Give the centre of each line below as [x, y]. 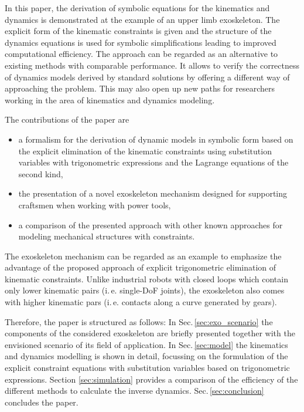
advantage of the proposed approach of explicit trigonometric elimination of [141, 267]
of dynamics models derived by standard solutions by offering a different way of [147, 77]
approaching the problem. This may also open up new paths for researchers [140, 88]
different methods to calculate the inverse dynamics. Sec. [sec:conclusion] [134, 391]
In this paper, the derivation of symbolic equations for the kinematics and [137, 8]
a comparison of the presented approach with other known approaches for [151, 224]
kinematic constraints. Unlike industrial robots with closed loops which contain [146, 278]
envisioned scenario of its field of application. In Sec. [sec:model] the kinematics [146, 344]
